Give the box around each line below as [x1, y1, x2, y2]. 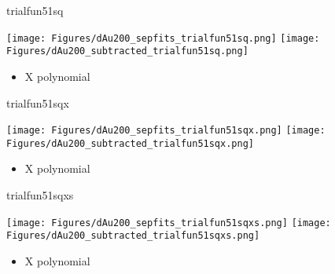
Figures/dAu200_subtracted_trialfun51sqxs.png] [6, 230, 260, 242]
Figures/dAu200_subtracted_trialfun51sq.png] [6, 46, 248, 57]
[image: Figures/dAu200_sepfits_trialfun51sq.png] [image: [6, 32, 320, 44]
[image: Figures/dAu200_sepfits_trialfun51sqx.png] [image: [6, 125, 326, 137]
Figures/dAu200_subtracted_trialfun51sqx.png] [6, 137, 254, 149]
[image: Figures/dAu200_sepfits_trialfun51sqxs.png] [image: [6, 217, 331, 228]
